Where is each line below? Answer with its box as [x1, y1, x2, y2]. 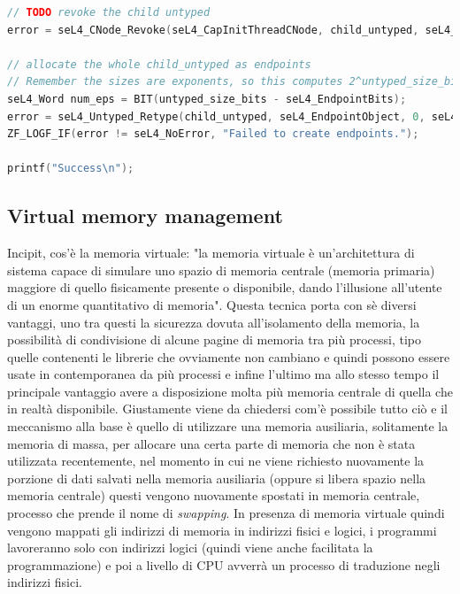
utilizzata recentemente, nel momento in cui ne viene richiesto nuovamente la [7, 451, 425, 470]
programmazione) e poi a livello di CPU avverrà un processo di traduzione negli [7, 555, 441, 574]
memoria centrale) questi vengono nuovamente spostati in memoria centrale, [7, 486, 420, 505]
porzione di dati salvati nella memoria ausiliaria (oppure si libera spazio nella [7, 468, 426, 487]
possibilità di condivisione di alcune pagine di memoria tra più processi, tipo [7, 330, 421, 349]
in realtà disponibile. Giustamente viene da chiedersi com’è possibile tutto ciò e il [7, 399, 448, 418]
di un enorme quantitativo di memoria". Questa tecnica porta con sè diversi [7, 295, 417, 313]
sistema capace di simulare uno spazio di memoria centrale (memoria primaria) [7, 260, 435, 279]
